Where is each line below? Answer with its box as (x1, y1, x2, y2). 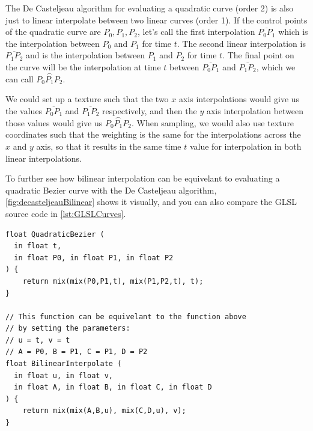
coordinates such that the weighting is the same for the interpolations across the (5, 128, 301, 141)
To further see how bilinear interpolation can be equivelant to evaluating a (5, 172, 280, 185)
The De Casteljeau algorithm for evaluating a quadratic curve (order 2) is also (5, 2, 294, 14)
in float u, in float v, (14, 371, 113, 380)
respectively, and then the (102, 104, 197, 117)
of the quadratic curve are (5, 25, 101, 38)
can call (5, 72, 34, 85)
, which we (256, 60, 296, 73)
